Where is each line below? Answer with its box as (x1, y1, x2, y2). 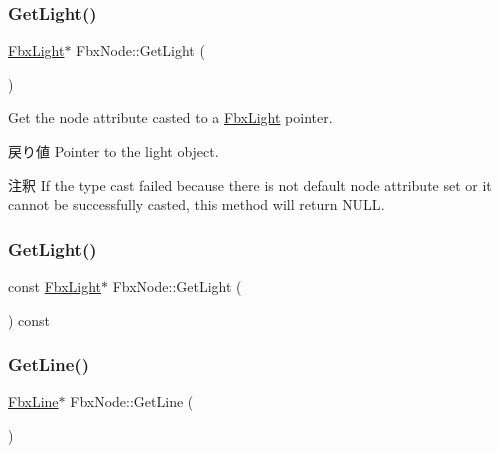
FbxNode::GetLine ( (70, 391, 194, 412)
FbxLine (8, 391, 59, 412)
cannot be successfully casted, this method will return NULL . (8, 194, 385, 215)
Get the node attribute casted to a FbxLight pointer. (8, 107, 333, 128)
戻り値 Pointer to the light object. (8, 141, 219, 161)
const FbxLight (8, 276, 102, 296)
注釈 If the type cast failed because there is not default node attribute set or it (8, 174, 492, 195)
